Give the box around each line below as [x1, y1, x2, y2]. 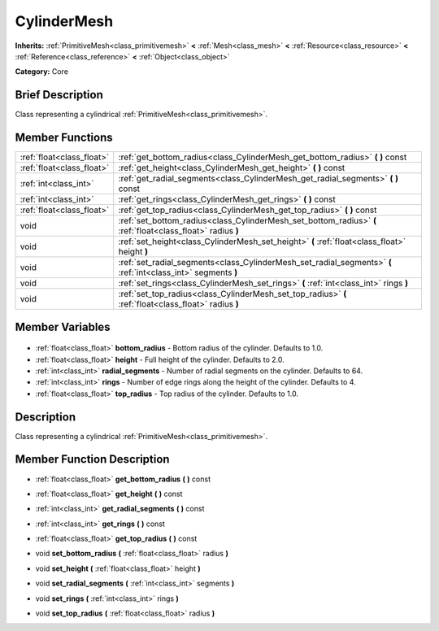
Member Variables [15, 320, 111, 333]
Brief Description [15, 88, 103, 102]
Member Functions [15, 131, 113, 145]
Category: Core [15, 67, 69, 76]
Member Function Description [15, 452, 170, 467]
